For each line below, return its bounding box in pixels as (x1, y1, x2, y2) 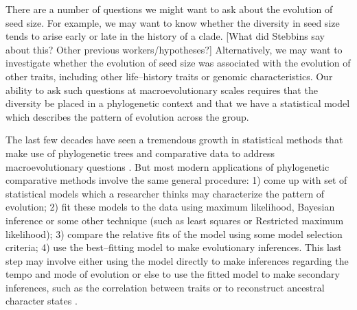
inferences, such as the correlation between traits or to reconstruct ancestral (5, 280, 325, 294)
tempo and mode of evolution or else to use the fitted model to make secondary (5, 267, 340, 281)
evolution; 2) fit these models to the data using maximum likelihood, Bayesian (5, 200, 335, 214)
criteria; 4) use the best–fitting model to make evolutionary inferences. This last (5, 240, 342, 254)
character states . (5, 294, 78, 308)
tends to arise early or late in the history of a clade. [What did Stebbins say (5, 29, 325, 43)
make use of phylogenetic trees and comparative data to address (5, 145, 275, 160)
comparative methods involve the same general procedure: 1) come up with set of (5, 173, 347, 187)
